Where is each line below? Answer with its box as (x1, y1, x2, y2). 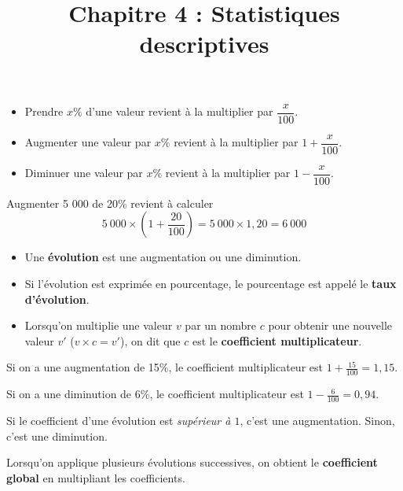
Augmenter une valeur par (24, 134, 152, 150)
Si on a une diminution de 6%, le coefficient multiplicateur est (6, 386, 304, 402)
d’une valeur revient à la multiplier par (86, 103, 273, 120)
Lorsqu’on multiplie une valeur (24, 317, 173, 334)
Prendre (24, 103, 64, 120)
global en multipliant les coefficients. (6, 469, 185, 485)
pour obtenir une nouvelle (268, 317, 393, 334)
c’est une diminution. (6, 427, 108, 444)
